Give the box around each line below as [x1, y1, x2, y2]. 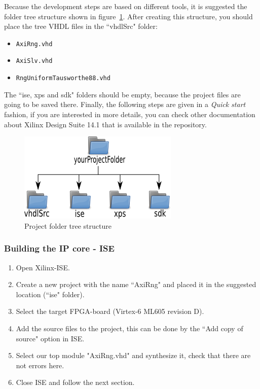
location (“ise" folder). [16, 289, 85, 299]
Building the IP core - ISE [4, 242, 115, 255]
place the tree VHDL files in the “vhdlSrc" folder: [4, 21, 158, 31]
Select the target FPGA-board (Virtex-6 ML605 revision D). [16, 306, 204, 316]
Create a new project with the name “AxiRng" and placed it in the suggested [16, 279, 256, 290]
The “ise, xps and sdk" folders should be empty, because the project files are [4, 89, 241, 99]
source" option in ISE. [16, 333, 85, 343]
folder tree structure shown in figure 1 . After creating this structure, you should [4, 11, 253, 21]
